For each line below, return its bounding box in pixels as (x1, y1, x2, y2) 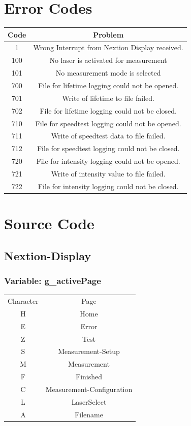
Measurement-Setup (58, 346, 120, 357)
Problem (93, 29, 124, 40)
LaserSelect (71, 396, 107, 407)
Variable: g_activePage (4, 274, 101, 287)
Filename (75, 409, 103, 419)
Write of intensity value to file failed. (51, 168, 166, 179)
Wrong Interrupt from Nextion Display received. (33, 42, 183, 53)
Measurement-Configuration (45, 383, 133, 394)
